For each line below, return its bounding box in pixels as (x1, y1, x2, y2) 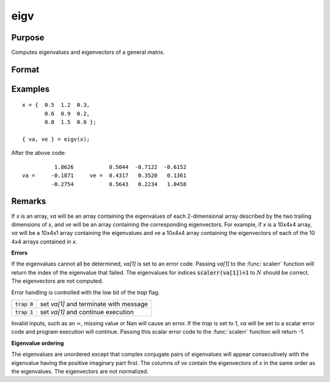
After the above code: (11, 150, 67, 157)
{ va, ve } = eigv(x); (22, 136, 90, 143)
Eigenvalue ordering (11, 339, 64, 347)
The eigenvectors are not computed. (11, 278, 103, 285)
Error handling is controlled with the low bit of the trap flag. (11, 289, 160, 296)
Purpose (11, 32, 45, 43)
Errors (11, 249, 28, 256)
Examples (11, 84, 50, 94)
